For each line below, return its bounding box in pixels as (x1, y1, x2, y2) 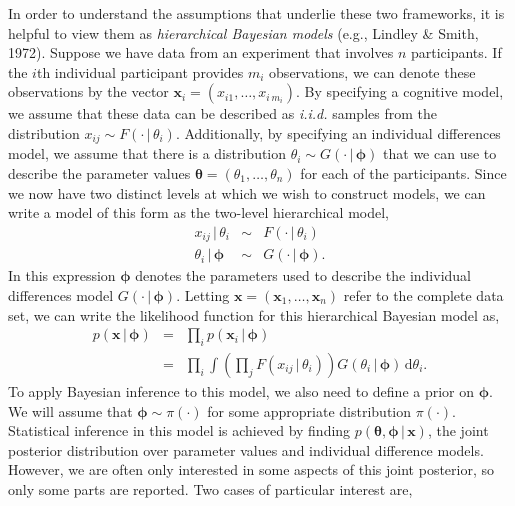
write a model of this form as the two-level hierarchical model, (8, 202, 389, 223)
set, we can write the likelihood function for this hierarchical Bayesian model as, (8, 304, 500, 325)
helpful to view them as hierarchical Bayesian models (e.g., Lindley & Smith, (8, 22, 479, 43)
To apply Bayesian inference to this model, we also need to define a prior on (8, 380, 475, 401)
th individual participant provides (36, 61, 244, 82)
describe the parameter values (8, 163, 191, 184)
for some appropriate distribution (207, 400, 411, 421)
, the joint (427, 420, 489, 441)
